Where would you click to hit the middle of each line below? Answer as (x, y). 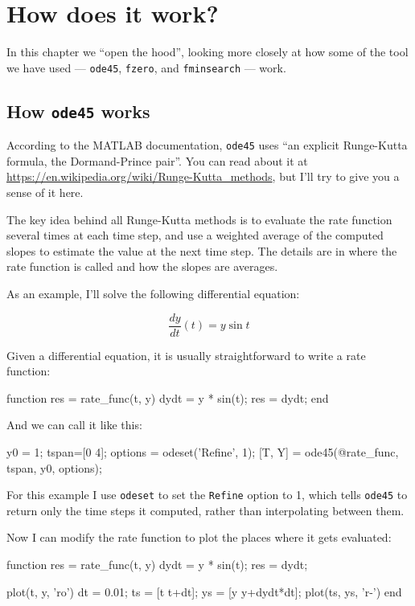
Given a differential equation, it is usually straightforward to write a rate (186, 355)
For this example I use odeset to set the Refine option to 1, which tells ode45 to (207, 495)
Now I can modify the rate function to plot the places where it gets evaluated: (199, 537)
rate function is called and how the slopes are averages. (142, 266)
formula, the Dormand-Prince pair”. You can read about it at (157, 160)
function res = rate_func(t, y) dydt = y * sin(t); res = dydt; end (168, 397)
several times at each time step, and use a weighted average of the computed (195, 235)
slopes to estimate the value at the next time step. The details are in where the (202, 250)
